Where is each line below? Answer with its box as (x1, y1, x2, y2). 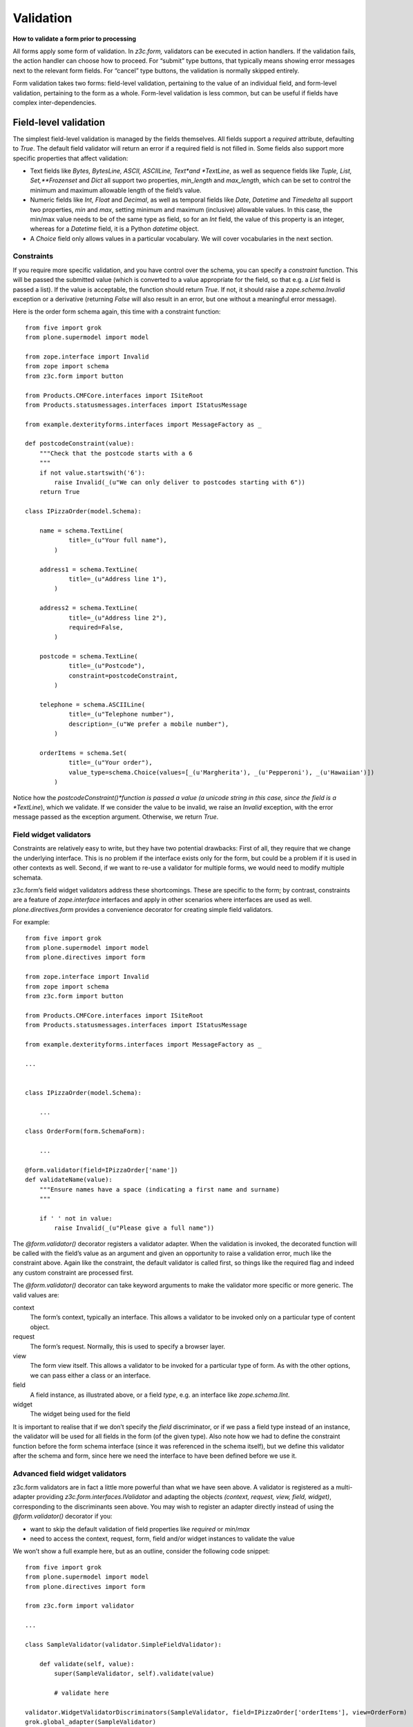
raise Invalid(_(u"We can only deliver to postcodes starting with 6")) (54, 479, 306, 486)
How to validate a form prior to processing (12, 35, 136, 43)
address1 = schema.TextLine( (39, 565, 138, 573)
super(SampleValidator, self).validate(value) (54, 1670, 215, 1678)
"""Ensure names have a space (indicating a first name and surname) (39, 1185, 280, 1193)
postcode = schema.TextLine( (39, 653, 138, 660)
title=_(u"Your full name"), (68, 536, 167, 544)
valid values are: (12, 1290, 59, 1299)
